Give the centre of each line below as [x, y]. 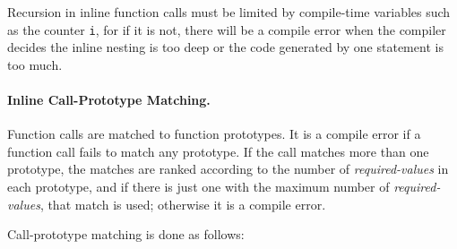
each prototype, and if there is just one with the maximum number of [198, 187]
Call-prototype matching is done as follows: [126, 234]
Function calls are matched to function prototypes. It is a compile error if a [214, 134]
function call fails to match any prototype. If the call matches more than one [218, 151]
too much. [35, 64]
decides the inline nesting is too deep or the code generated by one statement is [225, 47]
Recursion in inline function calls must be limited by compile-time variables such [229, 12]
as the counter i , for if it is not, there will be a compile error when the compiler [227, 29]
